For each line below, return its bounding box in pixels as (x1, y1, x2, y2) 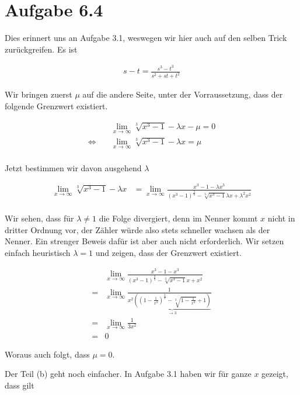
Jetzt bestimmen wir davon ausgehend (5, 161, 142, 174)
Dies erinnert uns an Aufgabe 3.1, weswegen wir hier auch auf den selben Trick (5, 32, 287, 44)
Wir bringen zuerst (5, 88, 72, 101)
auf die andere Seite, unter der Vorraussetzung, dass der (82, 88, 283, 101)
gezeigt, (261, 368, 288, 380)
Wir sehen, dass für (5, 212, 74, 224)
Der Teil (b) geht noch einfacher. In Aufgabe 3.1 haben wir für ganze (5, 368, 252, 380)
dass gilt (5, 379, 34, 391)
